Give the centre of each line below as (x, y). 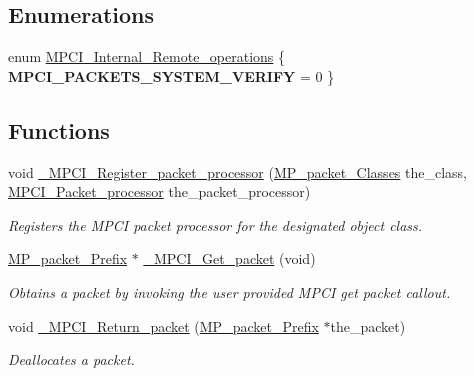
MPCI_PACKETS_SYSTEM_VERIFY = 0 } (171, 75)
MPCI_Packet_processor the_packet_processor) (159, 191)
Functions (59, 129)
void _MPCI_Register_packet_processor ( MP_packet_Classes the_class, (237, 171)
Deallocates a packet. (71, 359)
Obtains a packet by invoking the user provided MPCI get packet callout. (229, 291)
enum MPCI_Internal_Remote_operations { (147, 56)
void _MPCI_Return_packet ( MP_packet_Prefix (163, 325)
